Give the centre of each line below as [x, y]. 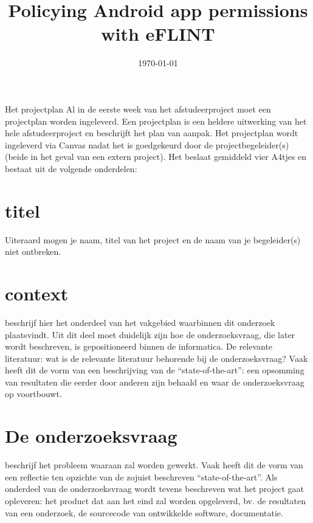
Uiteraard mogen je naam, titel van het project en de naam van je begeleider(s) [153, 239]
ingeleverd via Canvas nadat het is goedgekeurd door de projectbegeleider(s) [147, 144]
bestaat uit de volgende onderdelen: [71, 168]
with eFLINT [158, 34]
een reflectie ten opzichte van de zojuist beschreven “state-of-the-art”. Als [141, 476]
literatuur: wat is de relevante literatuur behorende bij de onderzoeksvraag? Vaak [156, 358]
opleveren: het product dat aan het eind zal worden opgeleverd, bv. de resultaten [155, 500]
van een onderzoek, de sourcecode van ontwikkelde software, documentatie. [144, 512]
